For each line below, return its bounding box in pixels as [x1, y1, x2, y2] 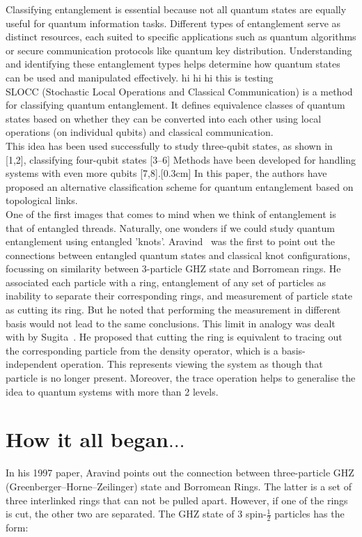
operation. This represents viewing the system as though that [61, 357, 323, 371]
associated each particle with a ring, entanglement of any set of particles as [6, 274, 326, 289]
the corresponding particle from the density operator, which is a [6, 343, 278, 357]
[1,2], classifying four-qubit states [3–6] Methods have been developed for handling [6, 152, 356, 166]
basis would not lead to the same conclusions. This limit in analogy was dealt [6, 316, 336, 330]
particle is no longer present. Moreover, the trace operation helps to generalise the [6, 371, 356, 385]
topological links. [6, 193, 78, 208]
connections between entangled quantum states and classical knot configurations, [6, 247, 350, 262]
